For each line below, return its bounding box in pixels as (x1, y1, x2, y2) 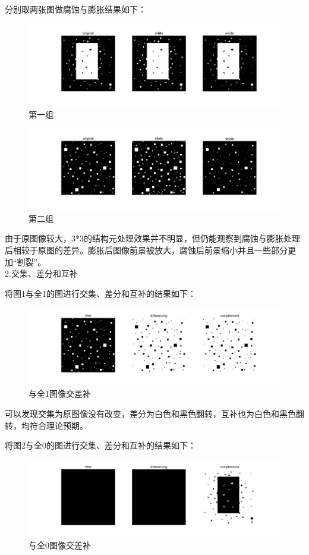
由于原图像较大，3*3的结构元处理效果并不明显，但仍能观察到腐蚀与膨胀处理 (5, 232, 300, 244)
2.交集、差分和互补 (5, 267, 78, 280)
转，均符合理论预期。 (5, 419, 88, 431)
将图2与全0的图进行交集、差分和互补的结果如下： (5, 439, 196, 451)
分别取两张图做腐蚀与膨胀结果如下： (5, 3, 146, 15)
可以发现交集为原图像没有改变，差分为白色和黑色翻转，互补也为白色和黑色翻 (5, 407, 304, 420)
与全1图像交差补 (29, 387, 91, 400)
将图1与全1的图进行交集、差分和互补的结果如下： (5, 287, 196, 299)
